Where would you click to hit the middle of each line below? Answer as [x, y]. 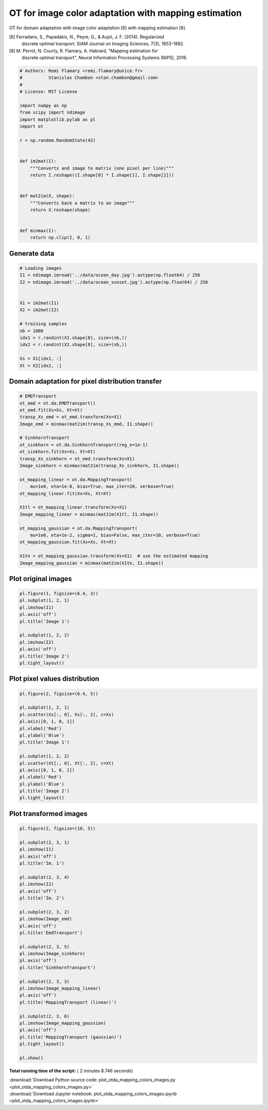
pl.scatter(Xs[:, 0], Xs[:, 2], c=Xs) [67, 714]
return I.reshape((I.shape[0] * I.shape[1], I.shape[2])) [102, 175]
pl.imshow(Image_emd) [46, 919]
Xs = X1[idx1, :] [41, 359]
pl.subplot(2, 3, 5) [44, 947]
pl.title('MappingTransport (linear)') [68, 1002]
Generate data [32, 253]
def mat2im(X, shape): [47, 196]
